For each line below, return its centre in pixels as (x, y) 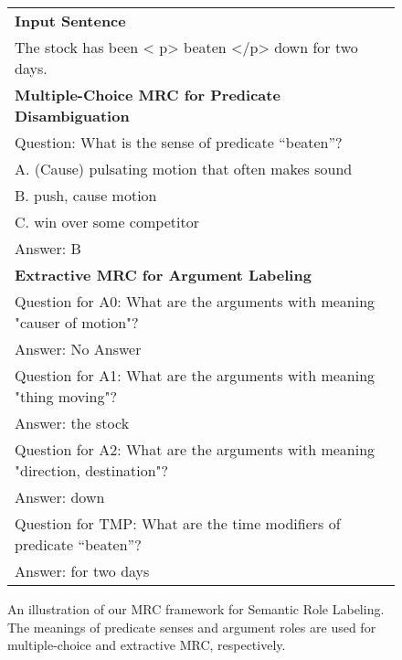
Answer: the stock (72, 423)
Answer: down (60, 497)
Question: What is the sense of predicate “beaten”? (179, 142)
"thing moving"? (66, 396)
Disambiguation (72, 116)
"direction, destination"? (92, 470)
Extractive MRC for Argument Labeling (163, 275)
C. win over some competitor (107, 222)
